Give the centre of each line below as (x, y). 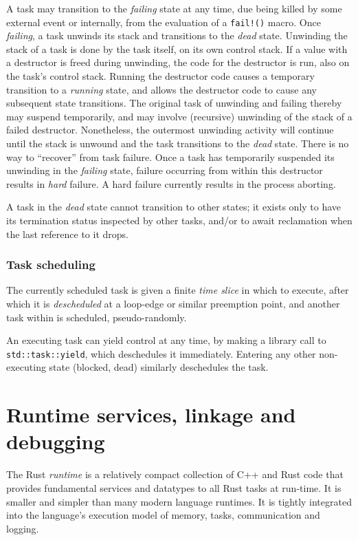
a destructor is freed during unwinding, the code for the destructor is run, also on (178, 62)
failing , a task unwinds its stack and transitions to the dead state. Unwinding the (177, 35)
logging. (23, 528)
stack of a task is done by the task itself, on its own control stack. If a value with (177, 48)
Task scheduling (51, 264)
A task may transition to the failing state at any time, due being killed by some (174, 8)
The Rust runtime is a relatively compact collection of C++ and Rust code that (175, 474)
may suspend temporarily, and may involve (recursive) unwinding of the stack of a (179, 116)
